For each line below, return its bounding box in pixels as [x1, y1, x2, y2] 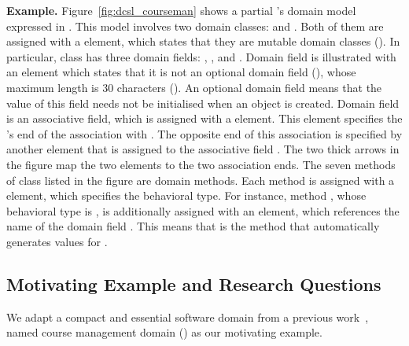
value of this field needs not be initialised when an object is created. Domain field [6, 94, 400, 111]
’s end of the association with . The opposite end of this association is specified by [6, 125, 403, 142]
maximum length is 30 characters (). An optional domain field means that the [6, 79, 382, 95]
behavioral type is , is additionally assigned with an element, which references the [6, 202, 400, 219]
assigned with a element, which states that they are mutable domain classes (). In [6, 33, 400, 50]
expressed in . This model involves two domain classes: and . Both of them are [6, 17, 384, 34]
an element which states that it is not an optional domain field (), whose [6, 64, 356, 80]
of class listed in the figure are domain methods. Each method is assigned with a [6, 171, 395, 188]
